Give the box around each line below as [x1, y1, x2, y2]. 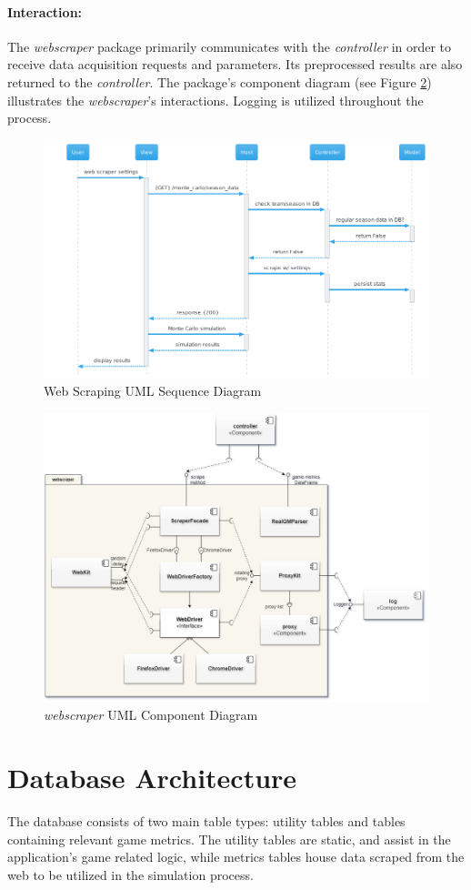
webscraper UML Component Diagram [44, 705, 258, 724]
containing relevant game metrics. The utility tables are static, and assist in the [7, 829, 451, 848]
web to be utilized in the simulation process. [7, 865, 254, 884]
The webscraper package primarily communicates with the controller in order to [7, 36, 452, 56]
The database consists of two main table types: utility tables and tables [7, 812, 406, 831]
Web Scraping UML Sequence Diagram [44, 381, 262, 400]
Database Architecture [7, 759, 297, 796]
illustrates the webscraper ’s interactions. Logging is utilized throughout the [7, 90, 424, 109]
